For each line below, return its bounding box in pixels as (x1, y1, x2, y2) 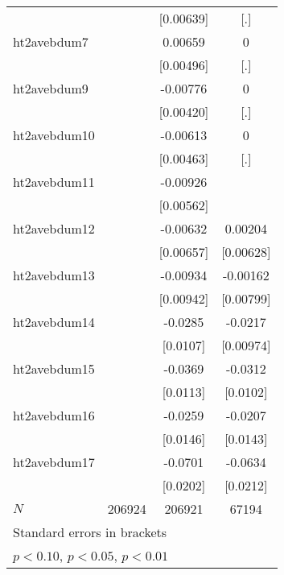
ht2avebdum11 (13, 172, 95, 191)
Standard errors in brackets (13, 523, 167, 541)
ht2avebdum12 (13, 219, 95, 238)
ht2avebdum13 (13, 266, 95, 284)
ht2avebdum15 (13, 359, 95, 378)
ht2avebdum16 (13, 406, 95, 424)
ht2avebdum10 (13, 126, 95, 144)
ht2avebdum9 (13, 79, 88, 97)
